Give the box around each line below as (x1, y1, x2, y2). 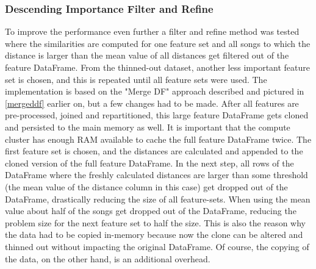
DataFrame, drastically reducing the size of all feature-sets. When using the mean (5, 192, 311, 205)
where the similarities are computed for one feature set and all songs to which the (5, 37, 311, 49)
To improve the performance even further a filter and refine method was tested (5, 25, 300, 38)
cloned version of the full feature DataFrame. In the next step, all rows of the (5, 156, 294, 169)
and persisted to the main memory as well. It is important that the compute (5, 120, 290, 133)
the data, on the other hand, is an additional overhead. (5, 252, 210, 265)
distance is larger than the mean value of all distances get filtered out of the (5, 49, 289, 62)
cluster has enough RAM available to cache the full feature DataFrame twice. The (5, 132, 312, 145)
